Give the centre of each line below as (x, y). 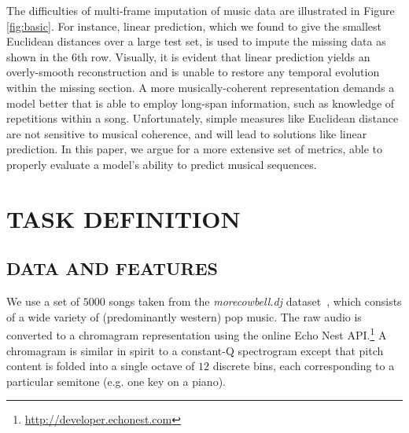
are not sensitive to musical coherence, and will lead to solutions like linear (187, 133)
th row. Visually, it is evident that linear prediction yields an (223, 56)
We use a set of (43, 301)
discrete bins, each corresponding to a (304, 366)
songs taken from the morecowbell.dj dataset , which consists (255, 301)
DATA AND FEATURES (112, 268)
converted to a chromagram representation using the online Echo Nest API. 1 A (197, 334)
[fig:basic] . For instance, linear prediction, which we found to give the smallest (194, 26)
